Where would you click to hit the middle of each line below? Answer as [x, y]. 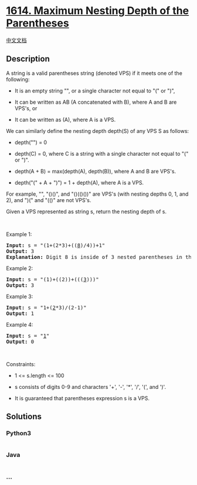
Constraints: [21, 364]
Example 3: [20, 296]
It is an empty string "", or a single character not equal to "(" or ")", [95, 90]
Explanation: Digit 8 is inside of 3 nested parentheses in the [101, 257]
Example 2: [20, 268]
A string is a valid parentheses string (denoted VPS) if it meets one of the [94, 73]
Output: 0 [20, 341]
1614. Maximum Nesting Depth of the [98, 11]
